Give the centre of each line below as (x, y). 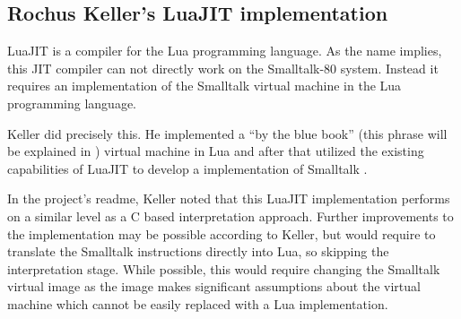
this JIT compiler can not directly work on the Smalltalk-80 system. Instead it (223, 68)
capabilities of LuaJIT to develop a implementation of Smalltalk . (187, 168)
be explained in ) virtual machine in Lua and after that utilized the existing (216, 151)
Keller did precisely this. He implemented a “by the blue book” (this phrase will (227, 133)
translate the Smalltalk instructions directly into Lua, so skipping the (198, 251)
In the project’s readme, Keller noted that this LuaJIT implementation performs (229, 198)
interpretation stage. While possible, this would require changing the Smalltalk (224, 268)
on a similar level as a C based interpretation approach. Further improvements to (230, 216)
